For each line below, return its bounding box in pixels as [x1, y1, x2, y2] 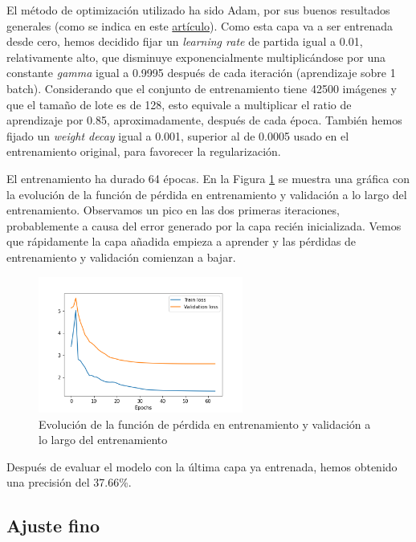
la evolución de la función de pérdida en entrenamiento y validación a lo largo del [6, 185, 407, 202]
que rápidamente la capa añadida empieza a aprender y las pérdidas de [6, 233, 357, 250]
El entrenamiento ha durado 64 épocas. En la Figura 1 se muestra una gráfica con [6, 169, 410, 186]
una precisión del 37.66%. [6, 474, 132, 491]
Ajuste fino [6, 513, 100, 538]
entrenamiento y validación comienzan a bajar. [6, 248, 236, 265]
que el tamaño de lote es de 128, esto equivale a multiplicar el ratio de [6, 96, 352, 112]
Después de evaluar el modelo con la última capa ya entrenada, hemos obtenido [6, 458, 398, 475]
